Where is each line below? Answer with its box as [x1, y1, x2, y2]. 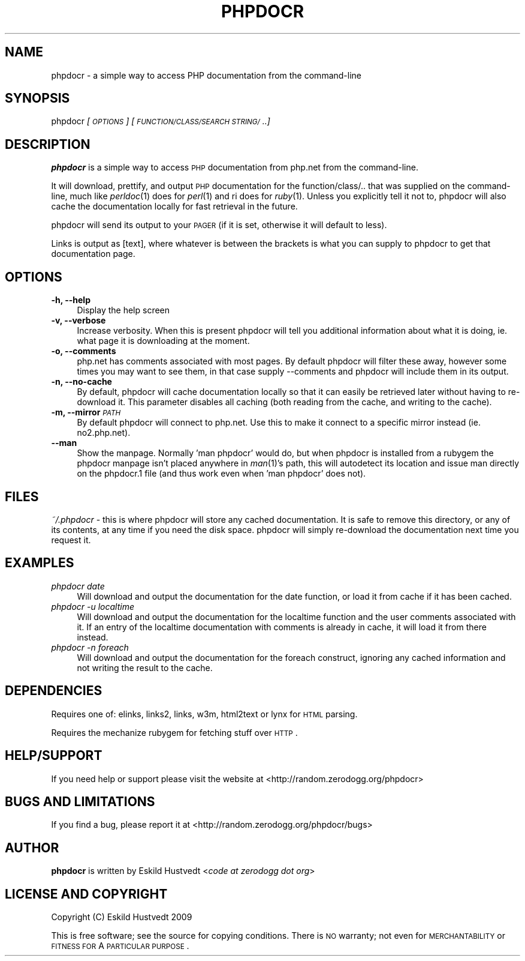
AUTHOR [5, 840, 59, 855]
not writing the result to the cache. [77, 662, 213, 673]
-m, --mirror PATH [51, 407, 121, 418]
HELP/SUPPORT [5, 748, 102, 764]
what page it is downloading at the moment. [77, 336, 250, 346]
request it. [51, 534, 91, 545]
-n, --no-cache [51, 376, 112, 387]
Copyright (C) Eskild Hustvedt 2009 [51, 912, 192, 923]
